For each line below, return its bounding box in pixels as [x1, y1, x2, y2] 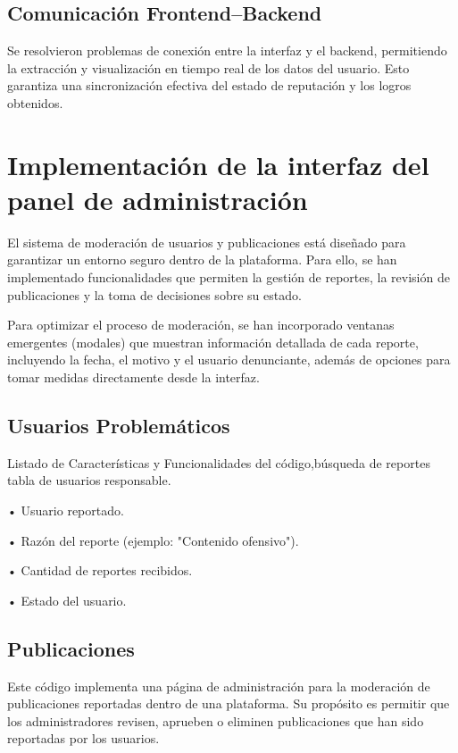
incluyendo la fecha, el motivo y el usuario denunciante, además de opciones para [7, 350, 451, 369]
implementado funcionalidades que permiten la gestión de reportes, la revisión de [7, 268, 450, 287]
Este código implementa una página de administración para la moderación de [7, 676, 430, 695]
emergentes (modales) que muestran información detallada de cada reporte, [7, 332, 419, 351]
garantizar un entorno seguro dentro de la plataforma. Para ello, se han [7, 250, 397, 269]
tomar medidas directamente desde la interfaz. [7, 368, 260, 387]
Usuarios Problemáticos [7, 412, 230, 439]
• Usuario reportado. [7, 501, 124, 520]
